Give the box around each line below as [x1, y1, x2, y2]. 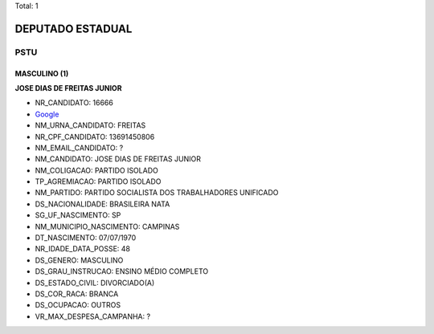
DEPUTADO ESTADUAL [14, 22, 133, 35]
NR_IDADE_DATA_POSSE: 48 [35, 244, 130, 254]
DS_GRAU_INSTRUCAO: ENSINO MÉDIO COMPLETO [35, 267, 209, 276]
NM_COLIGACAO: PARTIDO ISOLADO [35, 165, 158, 175]
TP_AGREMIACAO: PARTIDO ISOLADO [35, 177, 162, 186]
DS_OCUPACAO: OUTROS [35, 300, 121, 310]
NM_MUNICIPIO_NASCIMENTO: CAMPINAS [35, 222, 180, 231]
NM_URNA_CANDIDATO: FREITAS [35, 120, 146, 130]
